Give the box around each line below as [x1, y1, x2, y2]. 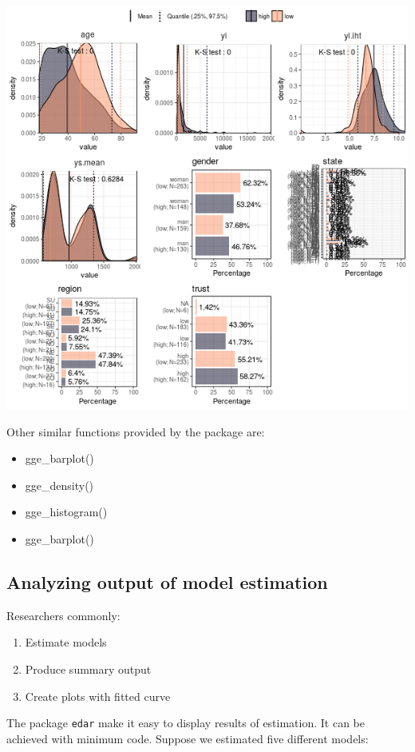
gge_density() [25, 476, 94, 493]
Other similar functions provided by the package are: [6, 423, 265, 440]
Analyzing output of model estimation [6, 569, 328, 594]
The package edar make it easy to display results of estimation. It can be [6, 714, 366, 731]
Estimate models [25, 634, 107, 651]
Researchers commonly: [6, 607, 121, 623]
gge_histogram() [25, 503, 108, 520]
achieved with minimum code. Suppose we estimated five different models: [6, 730, 369, 746]
